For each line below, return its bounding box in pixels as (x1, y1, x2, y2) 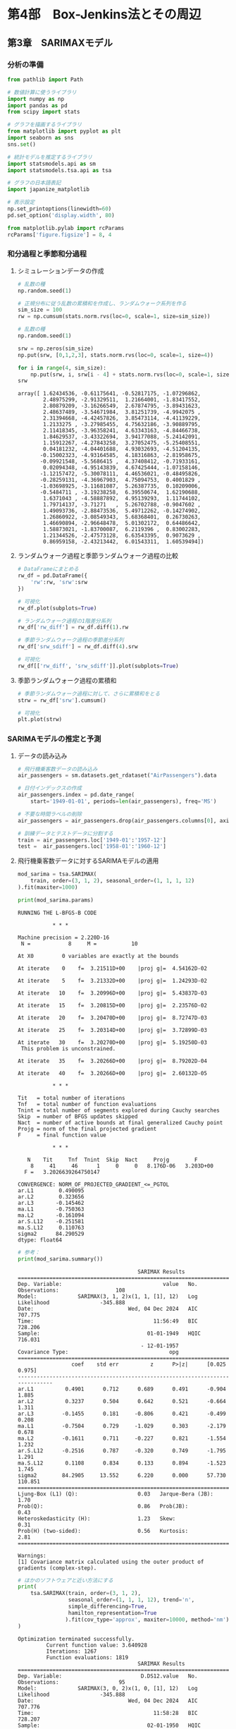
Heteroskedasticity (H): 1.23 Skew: (17, 1515, 176, 1522)
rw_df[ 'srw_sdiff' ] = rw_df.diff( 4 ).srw (17, 643, 138, 650)
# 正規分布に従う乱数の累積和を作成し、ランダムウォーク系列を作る (17, 300, 187, 307)
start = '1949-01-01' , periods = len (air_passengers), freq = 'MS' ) (30, 798, 217, 805)
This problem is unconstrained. (20, 1045, 116, 1052)
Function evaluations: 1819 (46, 1654, 129, 1661)
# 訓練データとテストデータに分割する (17, 830, 114, 837)
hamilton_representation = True (68, 1609, 157, 1616)
